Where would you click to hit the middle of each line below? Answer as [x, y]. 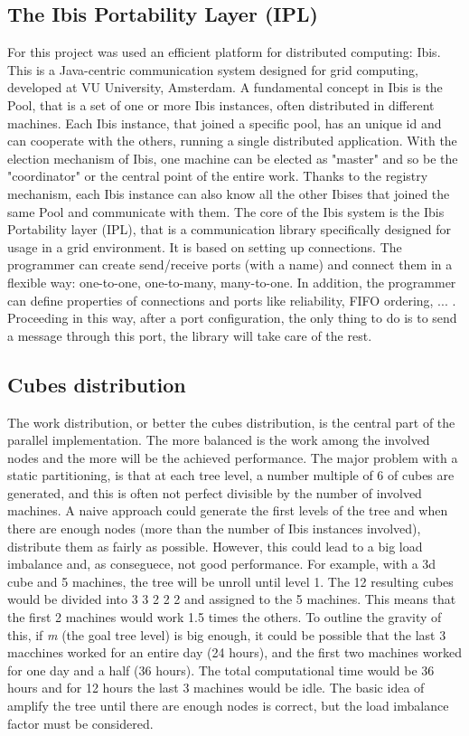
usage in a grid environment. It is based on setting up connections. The [205, 246]
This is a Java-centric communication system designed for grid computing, [213, 69]
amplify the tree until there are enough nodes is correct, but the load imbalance [228, 705]
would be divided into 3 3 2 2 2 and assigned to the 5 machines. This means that [232, 599]
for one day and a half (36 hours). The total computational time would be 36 [221, 670]
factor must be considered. [80, 723]
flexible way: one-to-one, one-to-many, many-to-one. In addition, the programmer [232, 282]
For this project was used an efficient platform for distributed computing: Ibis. [224, 52]
